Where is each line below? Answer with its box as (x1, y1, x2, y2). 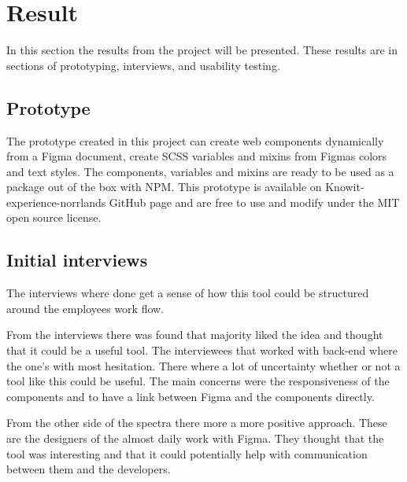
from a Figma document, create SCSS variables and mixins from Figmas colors (6, 148, 387, 164)
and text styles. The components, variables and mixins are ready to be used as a (6, 163, 394, 179)
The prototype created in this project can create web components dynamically (6, 132, 384, 149)
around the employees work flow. (6, 300, 165, 316)
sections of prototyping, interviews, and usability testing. (6, 57, 280, 73)
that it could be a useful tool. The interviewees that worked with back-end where (6, 342, 398, 359)
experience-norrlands (6, 193, 106, 210)
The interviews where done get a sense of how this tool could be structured (6, 285, 369, 301)
